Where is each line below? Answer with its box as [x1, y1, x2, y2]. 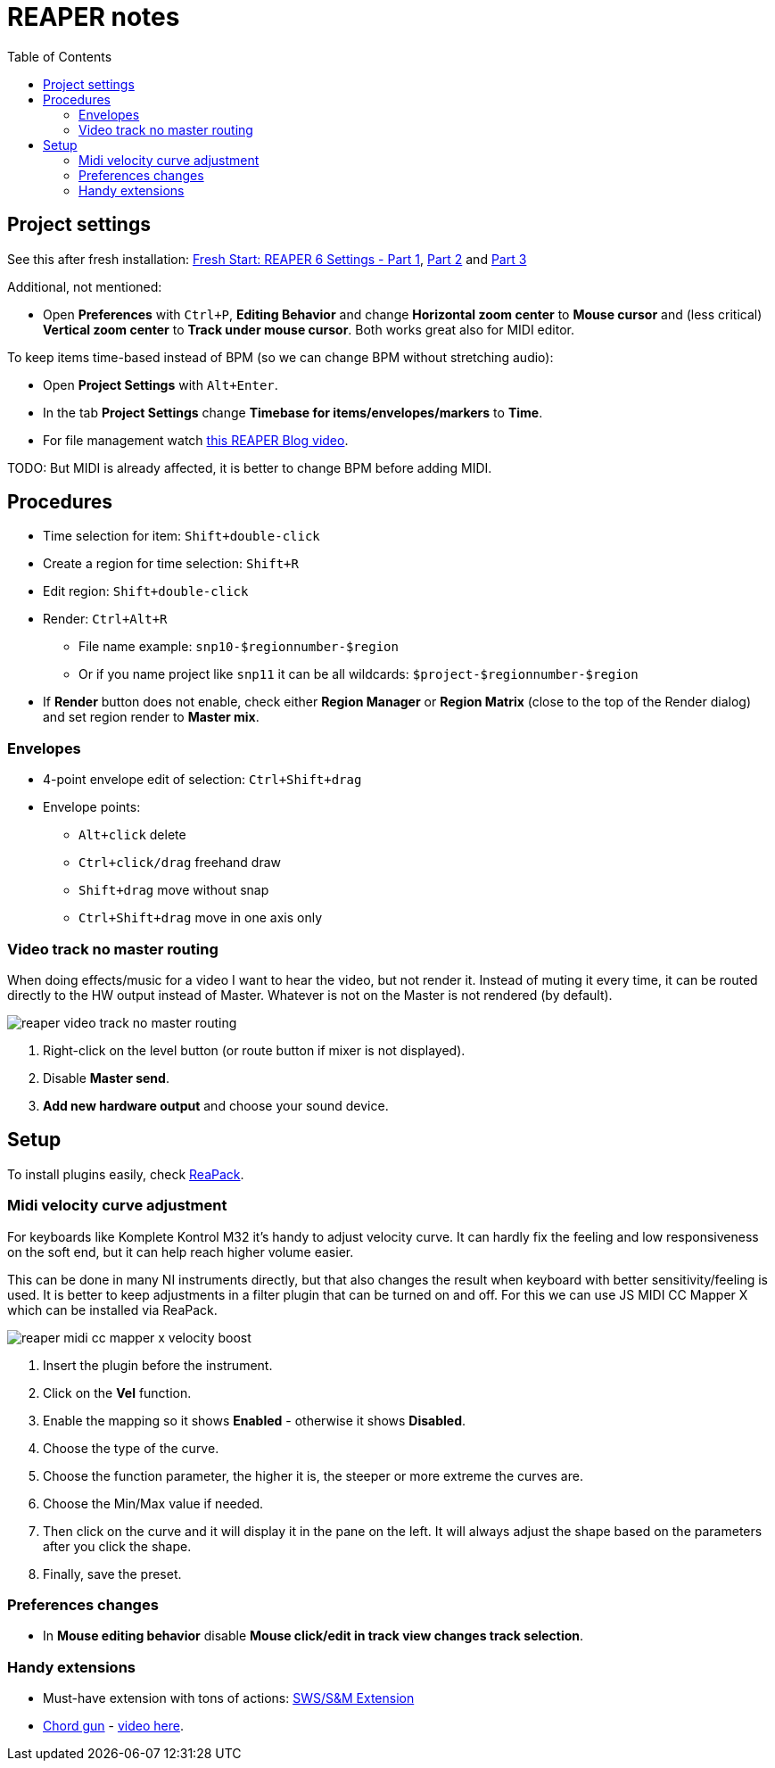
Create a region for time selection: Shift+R [43, 556, 299, 572]
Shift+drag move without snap [78, 882, 269, 898]
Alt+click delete [78, 827, 186, 843]
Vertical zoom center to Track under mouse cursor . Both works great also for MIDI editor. [43, 321, 575, 337]
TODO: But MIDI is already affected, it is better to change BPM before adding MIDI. [7, 459, 492, 475]
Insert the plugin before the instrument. [43, 1357, 273, 1373]
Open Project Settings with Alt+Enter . [43, 376, 278, 392]
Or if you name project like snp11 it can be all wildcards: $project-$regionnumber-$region [78, 666, 639, 682]
